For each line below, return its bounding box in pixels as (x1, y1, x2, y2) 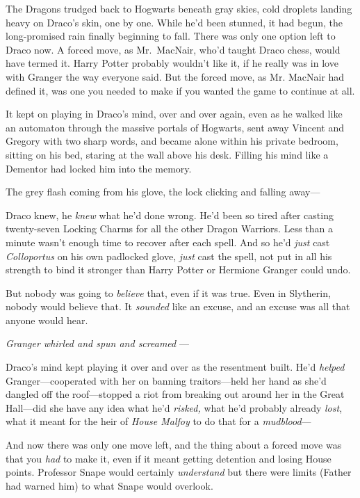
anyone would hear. (6, 312, 88, 327)
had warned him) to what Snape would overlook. (6, 478, 213, 492)
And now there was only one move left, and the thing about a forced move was (6, 437, 342, 452)
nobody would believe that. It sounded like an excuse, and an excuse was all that (6, 299, 350, 314)
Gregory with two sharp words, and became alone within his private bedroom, (6, 134, 338, 148)
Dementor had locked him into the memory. (6, 161, 192, 175)
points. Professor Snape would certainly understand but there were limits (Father (6, 465, 352, 479)
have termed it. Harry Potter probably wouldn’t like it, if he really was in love (6, 56, 338, 70)
